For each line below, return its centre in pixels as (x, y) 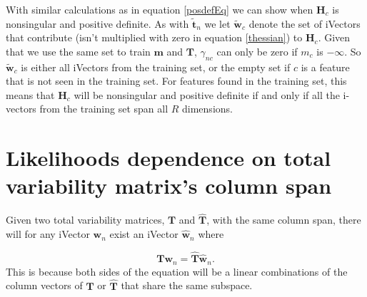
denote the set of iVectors (305, 23)
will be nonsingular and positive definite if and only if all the (207, 94)
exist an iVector (144, 234)
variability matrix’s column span (169, 186)
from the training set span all (104, 109)
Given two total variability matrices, (85, 220)
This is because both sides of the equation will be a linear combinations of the (177, 271)
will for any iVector (48, 234)
